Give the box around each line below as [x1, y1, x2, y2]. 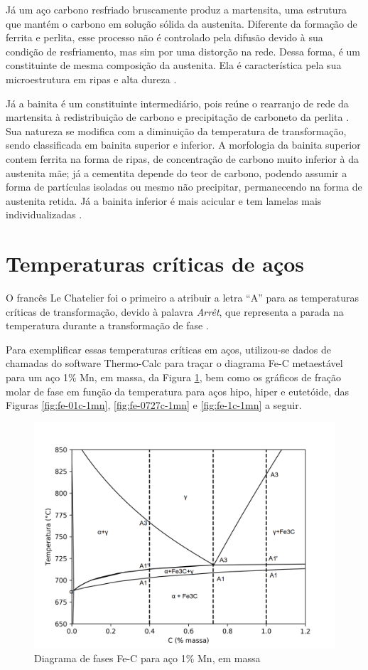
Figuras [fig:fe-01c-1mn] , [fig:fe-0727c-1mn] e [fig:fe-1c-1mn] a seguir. [6, 398, 302, 413]
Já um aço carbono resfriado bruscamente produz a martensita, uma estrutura [6, 2, 347, 16]
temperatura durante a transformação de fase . [6, 318, 209, 333]
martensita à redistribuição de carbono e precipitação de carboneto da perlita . [6, 110, 350, 124]
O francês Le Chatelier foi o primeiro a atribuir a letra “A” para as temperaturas [6, 290, 359, 305]
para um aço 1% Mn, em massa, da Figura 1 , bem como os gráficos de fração [6, 370, 341, 384]
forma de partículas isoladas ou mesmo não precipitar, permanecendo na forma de [6, 179, 362, 194]
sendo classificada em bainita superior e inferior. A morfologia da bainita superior [6, 137, 361, 152]
